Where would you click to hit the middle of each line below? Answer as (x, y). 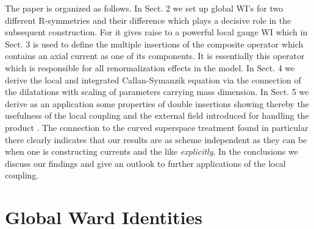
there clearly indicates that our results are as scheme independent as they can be (156, 139)
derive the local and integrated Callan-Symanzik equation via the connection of (153, 79)
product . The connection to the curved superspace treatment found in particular (157, 127)
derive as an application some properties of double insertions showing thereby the (157, 103)
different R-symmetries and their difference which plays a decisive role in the (148, 20)
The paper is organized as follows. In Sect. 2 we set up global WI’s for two (144, 8)
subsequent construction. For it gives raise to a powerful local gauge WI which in (156, 32)
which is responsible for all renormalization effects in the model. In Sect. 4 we (150, 67)
